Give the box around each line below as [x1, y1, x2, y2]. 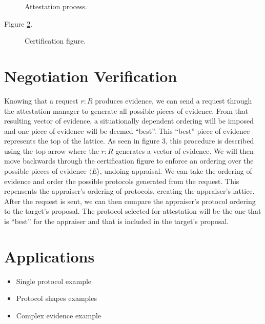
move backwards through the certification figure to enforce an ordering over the [4, 155, 254, 166]
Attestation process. [25, 1, 87, 11]
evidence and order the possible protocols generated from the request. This [4, 175, 239, 186]
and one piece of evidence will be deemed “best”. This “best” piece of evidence [4, 125, 250, 136]
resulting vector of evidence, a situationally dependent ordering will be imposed [4, 115, 254, 126]
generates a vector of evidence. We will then [115, 145, 254, 156]
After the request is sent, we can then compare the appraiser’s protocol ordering [4, 195, 256, 206]
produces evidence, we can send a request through [95, 95, 252, 106]
